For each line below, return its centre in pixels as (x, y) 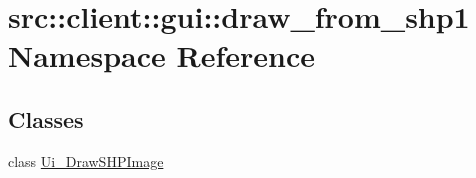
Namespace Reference (161, 55)
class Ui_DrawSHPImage (86, 160)
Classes (46, 118)
